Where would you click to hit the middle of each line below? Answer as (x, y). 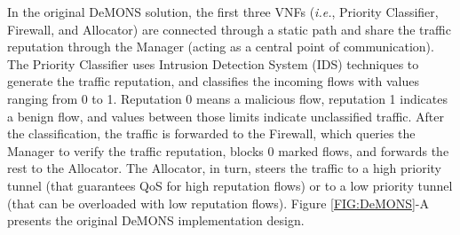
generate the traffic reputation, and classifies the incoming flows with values (214, 81)
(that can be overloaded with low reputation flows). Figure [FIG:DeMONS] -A (218, 203)
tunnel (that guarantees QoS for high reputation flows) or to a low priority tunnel (230, 185)
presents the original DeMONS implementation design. (156, 220)
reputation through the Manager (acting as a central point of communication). (221, 47)
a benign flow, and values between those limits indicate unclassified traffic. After (226, 116)
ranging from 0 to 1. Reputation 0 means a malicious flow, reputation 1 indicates (227, 98)
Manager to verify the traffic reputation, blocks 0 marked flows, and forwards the (228, 150)
